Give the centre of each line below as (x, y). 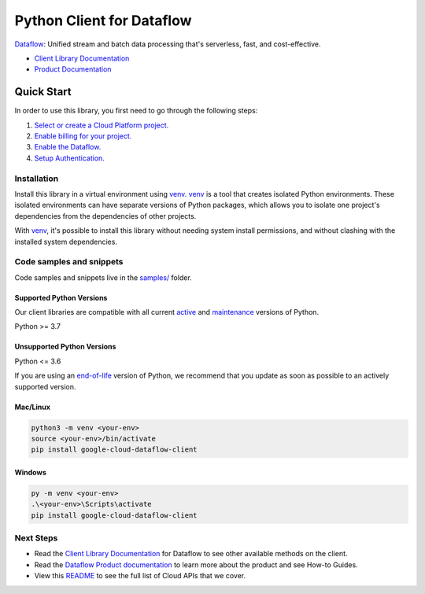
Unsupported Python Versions (65, 347)
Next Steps (36, 538)
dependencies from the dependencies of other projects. (105, 216)
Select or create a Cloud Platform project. (102, 125)
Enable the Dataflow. (68, 147)
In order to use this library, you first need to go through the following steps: (136, 111)
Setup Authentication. (70, 158)
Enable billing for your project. (83, 136)
